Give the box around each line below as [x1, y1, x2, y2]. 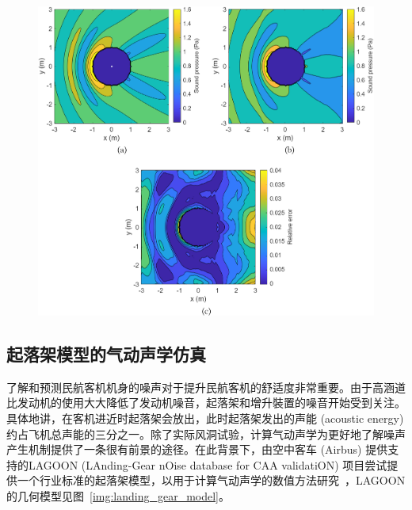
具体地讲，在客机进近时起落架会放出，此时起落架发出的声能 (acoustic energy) [6, 409, 404, 426]
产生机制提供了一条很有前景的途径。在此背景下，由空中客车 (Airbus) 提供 [6, 441, 388, 458]
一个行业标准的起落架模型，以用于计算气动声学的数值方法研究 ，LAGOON [17, 472, 406, 489]
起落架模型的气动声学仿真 [6, 341, 206, 366]
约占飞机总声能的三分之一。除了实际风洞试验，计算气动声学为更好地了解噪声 [6, 425, 406, 442]
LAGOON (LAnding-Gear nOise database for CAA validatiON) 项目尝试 [28, 456, 387, 473]
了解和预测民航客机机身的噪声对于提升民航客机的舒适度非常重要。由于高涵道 [6, 378, 406, 395]
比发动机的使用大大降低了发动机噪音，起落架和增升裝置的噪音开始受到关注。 [6, 394, 406, 411]
